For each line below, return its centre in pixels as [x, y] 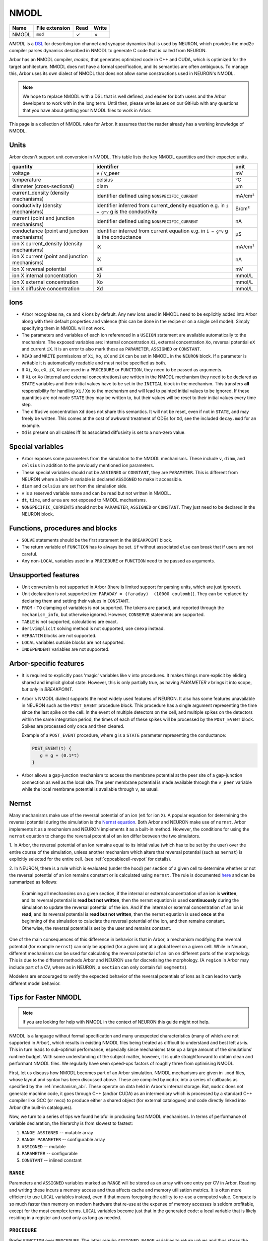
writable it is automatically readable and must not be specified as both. [94, 363]
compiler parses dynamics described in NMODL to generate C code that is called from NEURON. [108, 50]
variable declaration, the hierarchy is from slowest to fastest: [71, 1123]
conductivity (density [37, 205]
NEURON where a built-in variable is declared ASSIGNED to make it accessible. [102, 479]
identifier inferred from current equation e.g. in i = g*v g [162, 231]
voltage [21, 173]
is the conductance [119, 237]
